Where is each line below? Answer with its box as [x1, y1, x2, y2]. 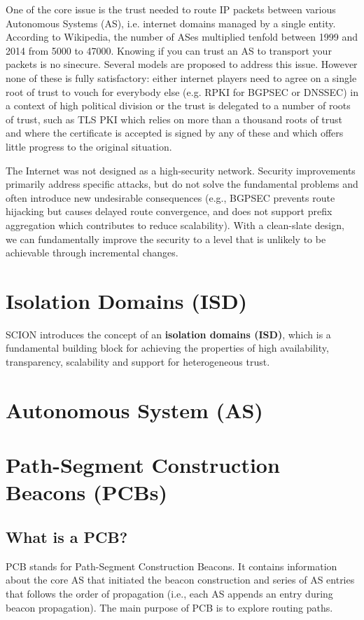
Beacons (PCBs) [6, 478, 167, 507]
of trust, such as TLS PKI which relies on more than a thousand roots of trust [6, 111, 343, 126]
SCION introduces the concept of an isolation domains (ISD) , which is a [6, 326, 331, 341]
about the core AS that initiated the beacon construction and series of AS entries [6, 572, 355, 587]
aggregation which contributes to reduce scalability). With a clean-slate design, [6, 217, 344, 232]
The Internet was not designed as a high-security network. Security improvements [6, 163, 356, 177]
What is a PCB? [6, 525, 128, 547]
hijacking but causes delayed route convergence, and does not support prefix [6, 204, 332, 219]
